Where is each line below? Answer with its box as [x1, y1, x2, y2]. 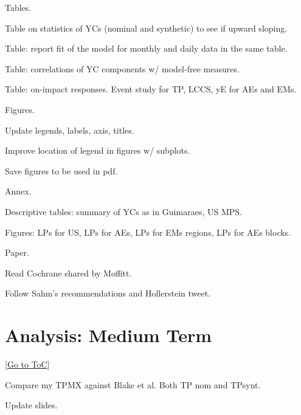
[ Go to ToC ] [5, 358, 50, 371]
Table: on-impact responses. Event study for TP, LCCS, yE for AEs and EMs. [5, 83, 297, 95]
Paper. [5, 246, 29, 259]
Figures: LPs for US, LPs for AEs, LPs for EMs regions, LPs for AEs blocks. [5, 225, 291, 238]
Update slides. [5, 399, 58, 411]
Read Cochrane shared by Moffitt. [5, 266, 132, 279]
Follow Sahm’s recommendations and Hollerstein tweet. [5, 287, 211, 300]
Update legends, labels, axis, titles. [5, 123, 134, 136]
